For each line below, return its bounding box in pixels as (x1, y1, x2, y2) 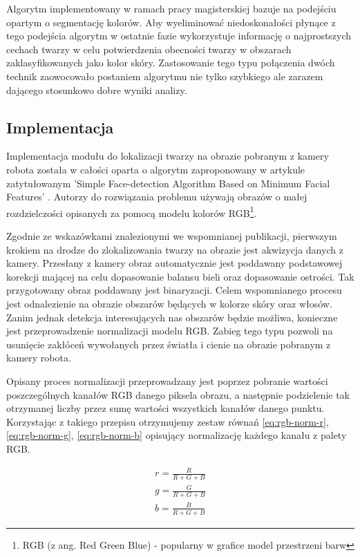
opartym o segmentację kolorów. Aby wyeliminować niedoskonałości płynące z (6, 15, 336, 29)
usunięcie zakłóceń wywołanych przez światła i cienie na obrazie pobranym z (6, 337, 331, 351)
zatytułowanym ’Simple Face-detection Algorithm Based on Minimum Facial (6, 176, 330, 190)
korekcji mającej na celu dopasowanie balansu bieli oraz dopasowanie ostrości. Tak (6, 269, 354, 283)
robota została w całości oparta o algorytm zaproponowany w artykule (6, 162, 305, 176)
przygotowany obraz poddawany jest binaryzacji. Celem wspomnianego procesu (6, 283, 342, 297)
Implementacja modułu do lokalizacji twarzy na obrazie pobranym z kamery (6, 149, 329, 163)
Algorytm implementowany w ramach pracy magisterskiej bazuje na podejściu (6, 1, 337, 15)
